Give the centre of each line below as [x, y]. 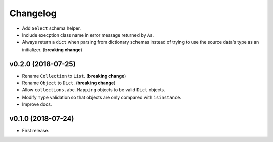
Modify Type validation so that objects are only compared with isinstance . [102, 97]
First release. [36, 131]
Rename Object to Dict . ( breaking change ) [69, 83]
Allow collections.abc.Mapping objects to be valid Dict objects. [94, 90]
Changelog [33, 13]
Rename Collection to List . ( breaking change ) [74, 76]
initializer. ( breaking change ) [52, 49]
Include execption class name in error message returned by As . [88, 35]
